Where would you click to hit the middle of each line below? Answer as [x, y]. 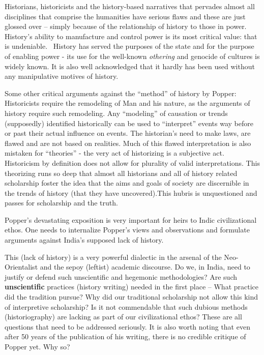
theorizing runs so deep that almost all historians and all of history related [121, 173]
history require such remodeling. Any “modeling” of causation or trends [116, 113]
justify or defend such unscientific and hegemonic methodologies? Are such [121, 276]
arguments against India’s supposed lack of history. [84, 240]
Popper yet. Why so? [37, 346]
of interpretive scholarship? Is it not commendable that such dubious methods [126, 306]
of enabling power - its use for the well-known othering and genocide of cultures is [132, 56]
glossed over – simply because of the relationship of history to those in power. [126, 26]
